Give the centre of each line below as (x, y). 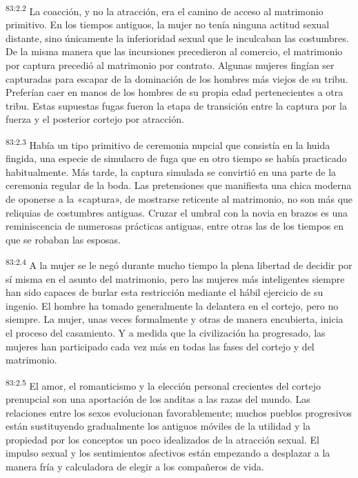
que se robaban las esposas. (63, 239)
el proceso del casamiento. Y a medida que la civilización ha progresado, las (166, 333)
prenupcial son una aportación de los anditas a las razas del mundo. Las (158, 399)
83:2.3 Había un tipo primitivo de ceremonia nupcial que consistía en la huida (168, 144)
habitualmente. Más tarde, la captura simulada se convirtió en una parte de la (171, 171)
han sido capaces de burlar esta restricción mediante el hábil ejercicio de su (165, 292)
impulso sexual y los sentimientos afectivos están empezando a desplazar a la (168, 453)
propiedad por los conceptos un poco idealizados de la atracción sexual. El (162, 439)
